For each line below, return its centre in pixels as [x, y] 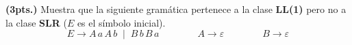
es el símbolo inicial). [121, 22]
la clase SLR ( [36, 22]
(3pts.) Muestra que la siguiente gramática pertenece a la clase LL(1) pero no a [176, 9]
